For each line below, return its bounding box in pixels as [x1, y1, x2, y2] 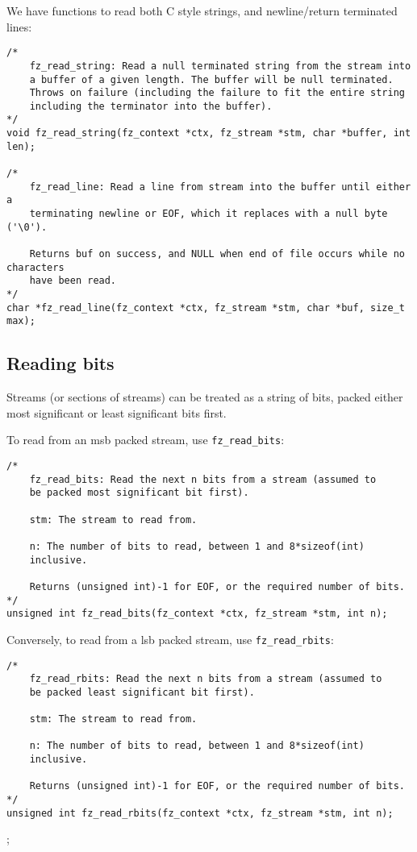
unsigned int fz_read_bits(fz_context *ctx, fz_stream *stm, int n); [6, 608, 388, 620]
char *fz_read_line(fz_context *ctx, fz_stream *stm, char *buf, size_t [6, 301, 405, 314]
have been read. [29, 275, 117, 287]
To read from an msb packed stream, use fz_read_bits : [6, 431, 285, 448]
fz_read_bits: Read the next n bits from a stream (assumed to [29, 473, 377, 485]
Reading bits [6, 351, 115, 376]
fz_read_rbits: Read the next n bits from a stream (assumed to [29, 673, 382, 685]
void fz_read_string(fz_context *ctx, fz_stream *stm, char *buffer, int [6, 127, 411, 139]
